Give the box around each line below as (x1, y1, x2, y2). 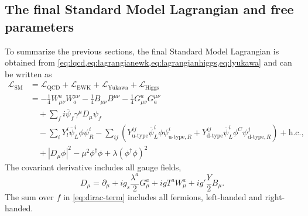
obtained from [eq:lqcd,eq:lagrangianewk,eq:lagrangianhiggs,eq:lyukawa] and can (5, 56, 292, 68)
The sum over (5, 190, 54, 203)
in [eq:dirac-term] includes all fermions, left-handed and (63, 190, 262, 203)
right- (265, 190, 285, 203)
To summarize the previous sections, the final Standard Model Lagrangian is (5, 44, 279, 57)
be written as (5, 67, 52, 80)
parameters (5, 17, 74, 35)
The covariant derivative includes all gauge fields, (5, 161, 182, 173)
